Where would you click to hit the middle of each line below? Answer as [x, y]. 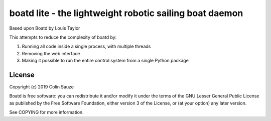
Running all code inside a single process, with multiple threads [86, 46]
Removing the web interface [51, 53]
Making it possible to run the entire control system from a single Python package [105, 61]
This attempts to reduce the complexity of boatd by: [63, 37]
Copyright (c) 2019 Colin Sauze [41, 87]
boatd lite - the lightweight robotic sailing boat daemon [126, 13]
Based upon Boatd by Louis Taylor [45, 28]
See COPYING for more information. [46, 112]
